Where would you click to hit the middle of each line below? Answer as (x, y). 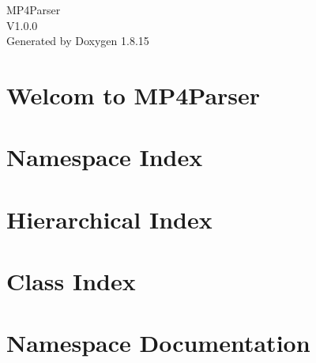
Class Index (71, 281)
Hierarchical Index (109, 219)
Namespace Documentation (158, 343)
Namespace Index (105, 157)
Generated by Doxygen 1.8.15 (78, 41)
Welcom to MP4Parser (134, 95)
